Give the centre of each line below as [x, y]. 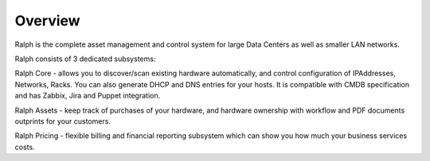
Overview [47, 21]
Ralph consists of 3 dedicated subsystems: [85, 59]
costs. [25, 147]
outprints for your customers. [63, 121]
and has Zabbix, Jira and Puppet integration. [88, 96]
